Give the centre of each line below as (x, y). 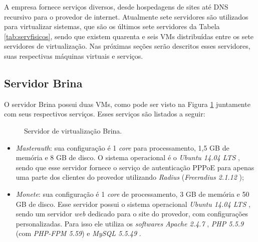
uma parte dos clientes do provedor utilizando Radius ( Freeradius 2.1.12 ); (130, 177)
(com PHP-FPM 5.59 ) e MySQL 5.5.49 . (78, 233)
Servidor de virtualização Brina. (73, 130)
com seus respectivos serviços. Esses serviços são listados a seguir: (105, 114)
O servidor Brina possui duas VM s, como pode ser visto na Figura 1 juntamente (127, 104)
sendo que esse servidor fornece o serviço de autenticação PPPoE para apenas (135, 167)
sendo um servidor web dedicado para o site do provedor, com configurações (132, 214)
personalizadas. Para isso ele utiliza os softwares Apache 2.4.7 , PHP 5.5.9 (130, 223)
